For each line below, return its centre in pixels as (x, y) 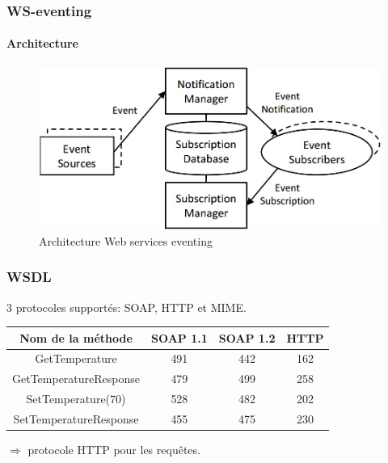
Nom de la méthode (76, 337)
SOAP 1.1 (179, 337)
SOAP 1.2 (247, 337)
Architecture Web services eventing (126, 240)
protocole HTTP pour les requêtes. (114, 450)
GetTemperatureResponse (76, 379)
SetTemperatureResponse (76, 418)
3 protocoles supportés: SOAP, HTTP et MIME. (127, 307)
